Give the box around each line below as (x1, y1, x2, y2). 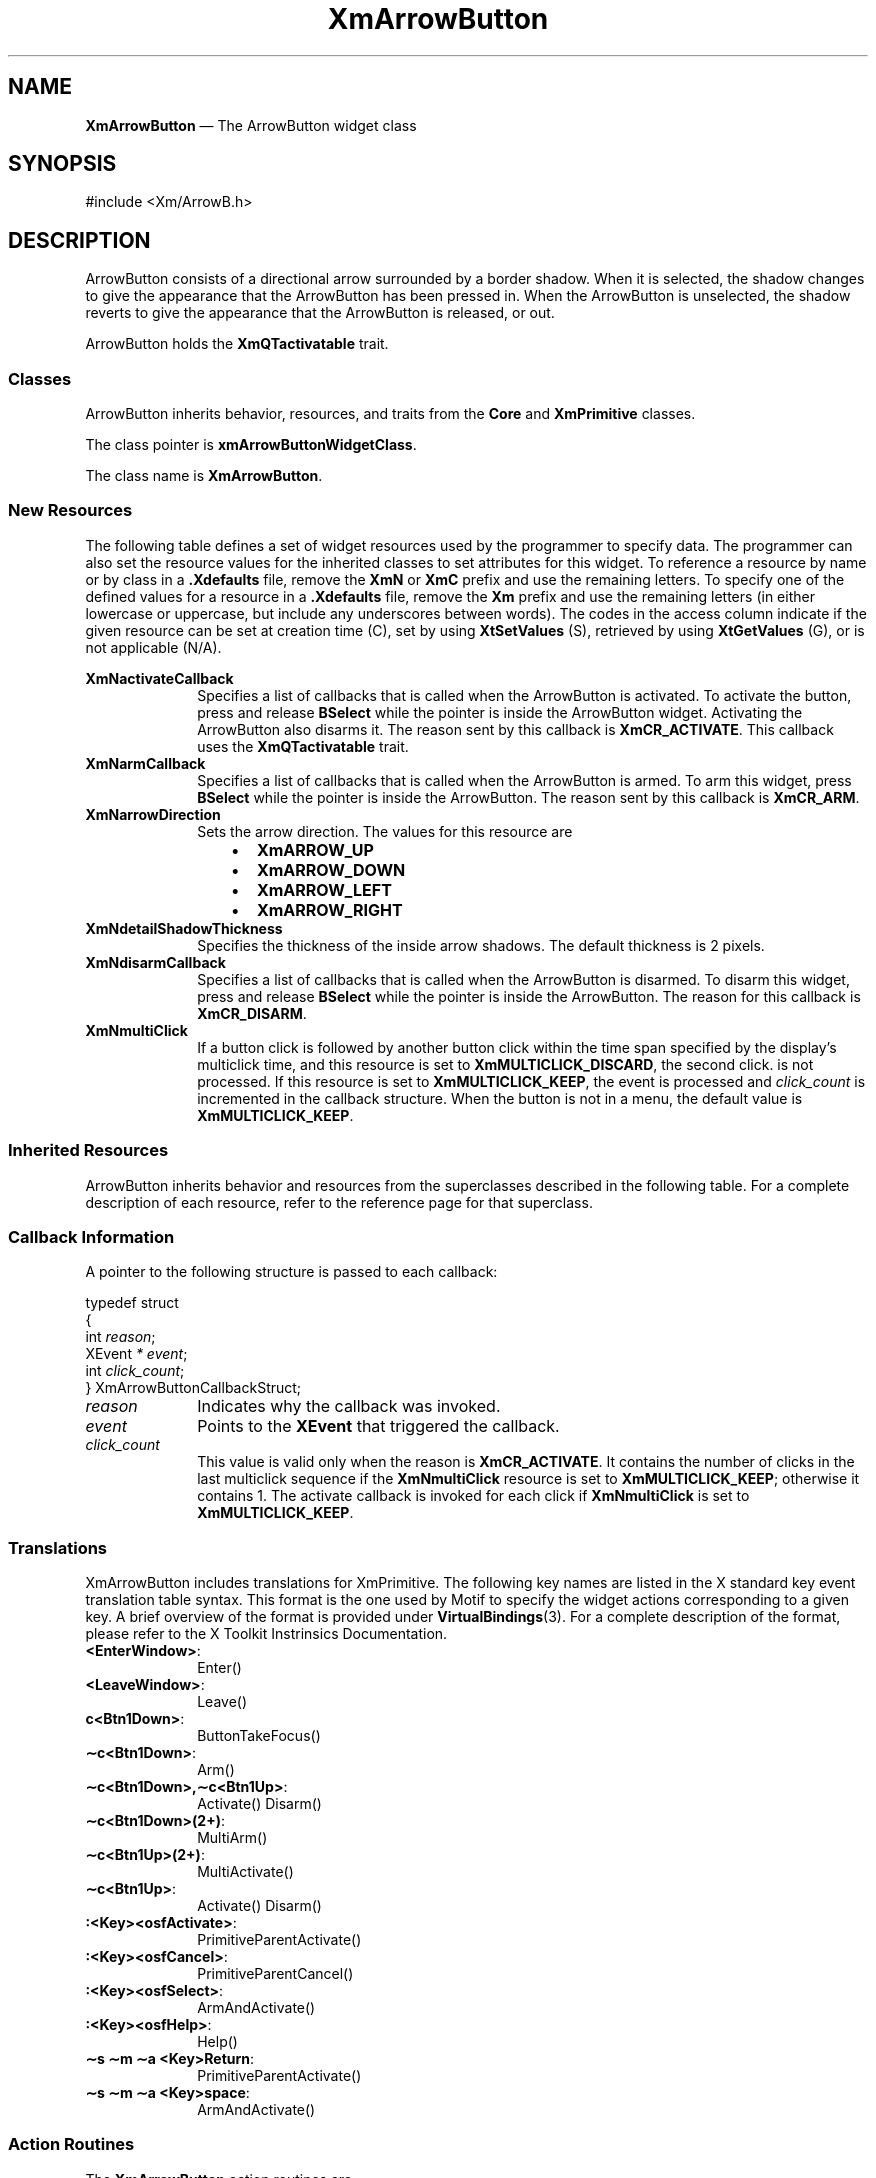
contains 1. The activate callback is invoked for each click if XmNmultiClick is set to (197, 1487, 750, 1505)
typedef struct (85, 1294, 179, 1312)
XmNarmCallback (85, 754, 206, 772)
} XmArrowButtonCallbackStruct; (85, 1379, 302, 1397)
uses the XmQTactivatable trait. (197, 737, 409, 755)
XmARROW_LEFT (256, 879, 392, 900)
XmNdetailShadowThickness (85, 919, 283, 937)
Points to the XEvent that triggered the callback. (197, 1416, 560, 1437)
